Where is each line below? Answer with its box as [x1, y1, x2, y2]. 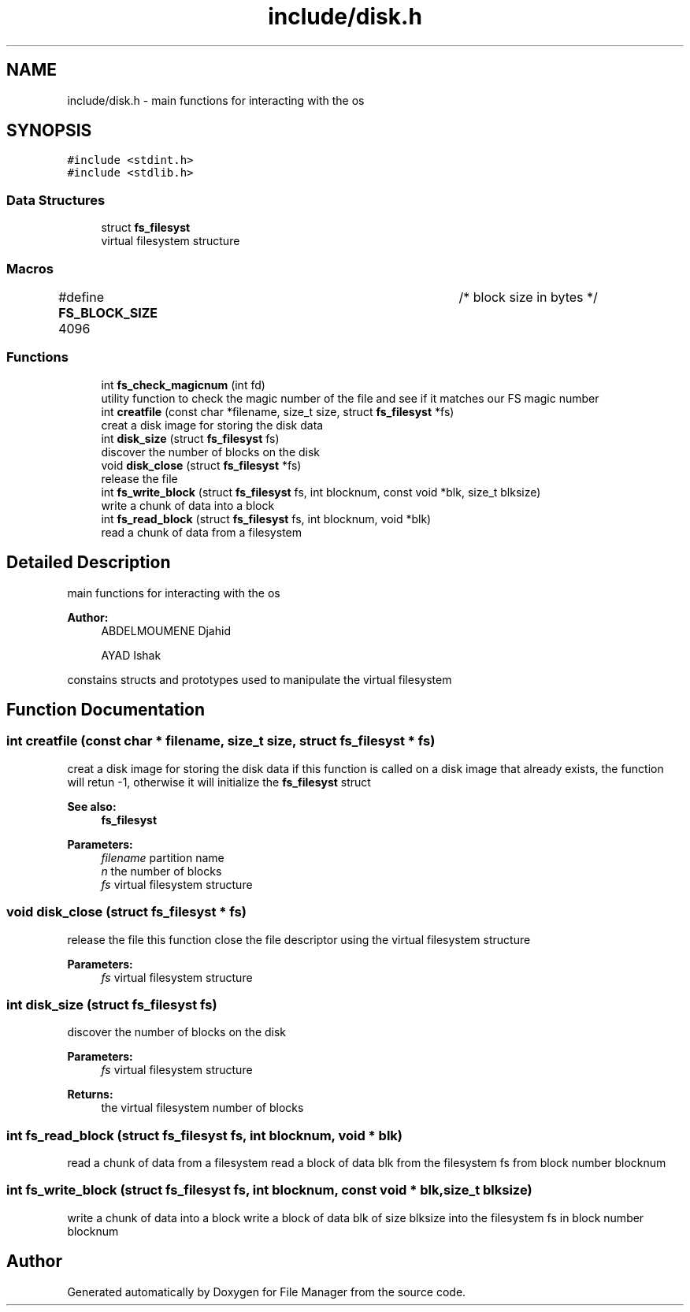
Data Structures [6, 191, 106, 208]
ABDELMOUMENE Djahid [101, 623, 231, 637]
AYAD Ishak [101, 648, 161, 662]
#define [58, 288, 105, 305]
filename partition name [101, 850, 224, 864]
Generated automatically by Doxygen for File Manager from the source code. [67, 1284, 466, 1299]
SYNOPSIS [6, 121, 92, 141]
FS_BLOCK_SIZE [58, 304, 158, 321]
